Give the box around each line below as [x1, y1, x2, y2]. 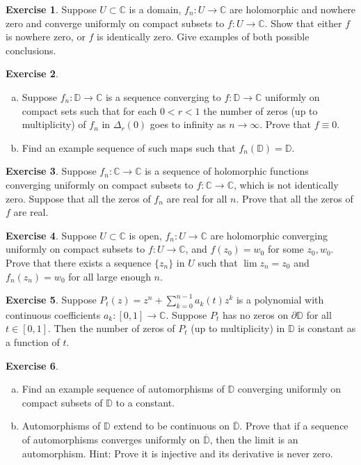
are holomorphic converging [210, 228, 328, 242]
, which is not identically [234, 177, 339, 191]
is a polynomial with [236, 292, 324, 307]
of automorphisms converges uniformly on [22, 432, 200, 447]
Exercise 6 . [6, 358, 58, 372]
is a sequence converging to [105, 89, 221, 104]
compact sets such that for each [22, 103, 157, 118]
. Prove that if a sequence [239, 418, 348, 433]
